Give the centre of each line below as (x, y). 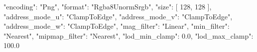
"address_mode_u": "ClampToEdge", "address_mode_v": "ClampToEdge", (118, 16)
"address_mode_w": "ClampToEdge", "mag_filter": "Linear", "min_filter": (117, 26)
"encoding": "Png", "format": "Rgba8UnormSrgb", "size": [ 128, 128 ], (108, 6)
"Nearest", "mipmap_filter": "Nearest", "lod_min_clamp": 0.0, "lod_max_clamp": (128, 35)
